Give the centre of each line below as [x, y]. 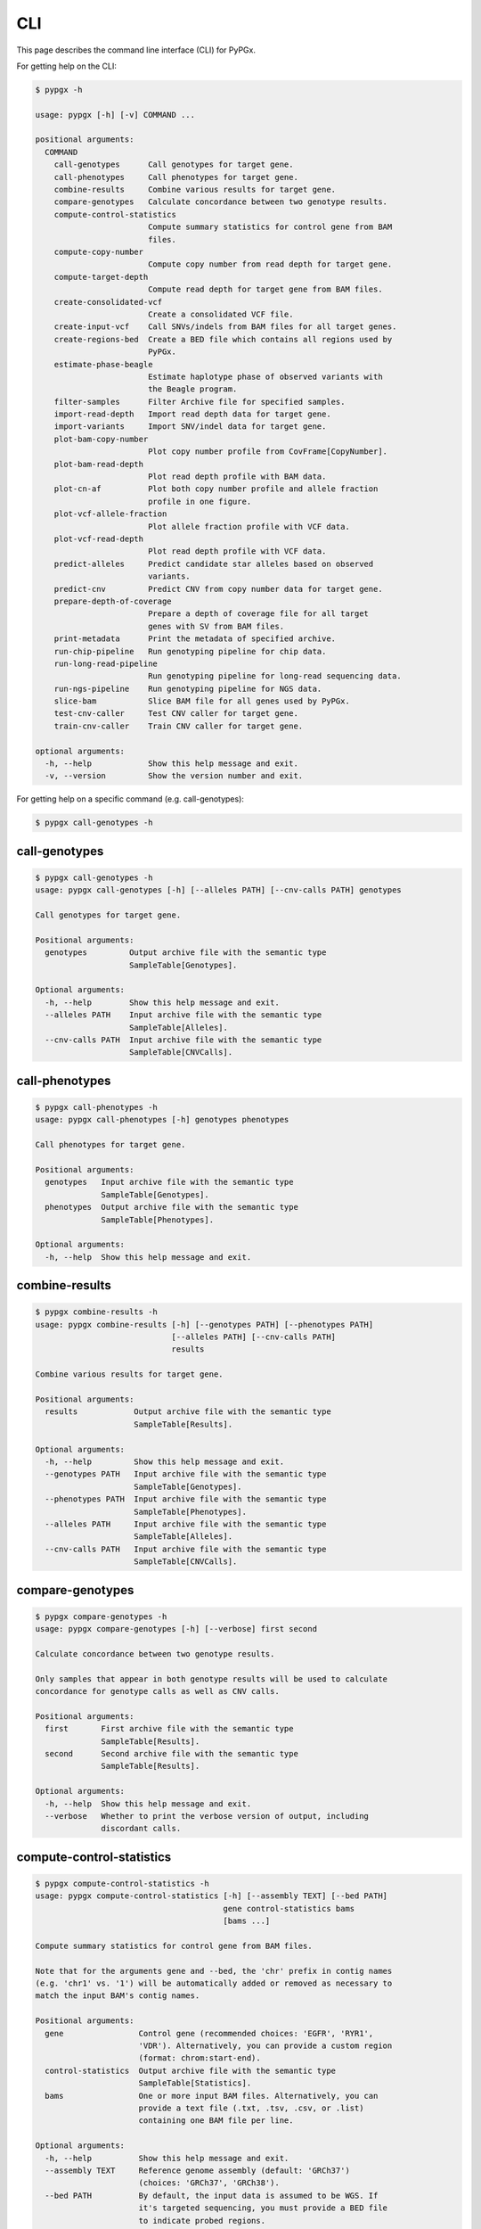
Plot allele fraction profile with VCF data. [249, 526]
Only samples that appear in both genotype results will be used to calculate [211, 1679]
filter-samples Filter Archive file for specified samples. [200, 402]
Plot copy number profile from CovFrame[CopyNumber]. [267, 452]
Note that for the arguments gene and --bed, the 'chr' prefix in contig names [214, 1971]
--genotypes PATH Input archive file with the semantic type [186, 1474]
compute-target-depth [101, 277]
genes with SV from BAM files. [216, 626]
